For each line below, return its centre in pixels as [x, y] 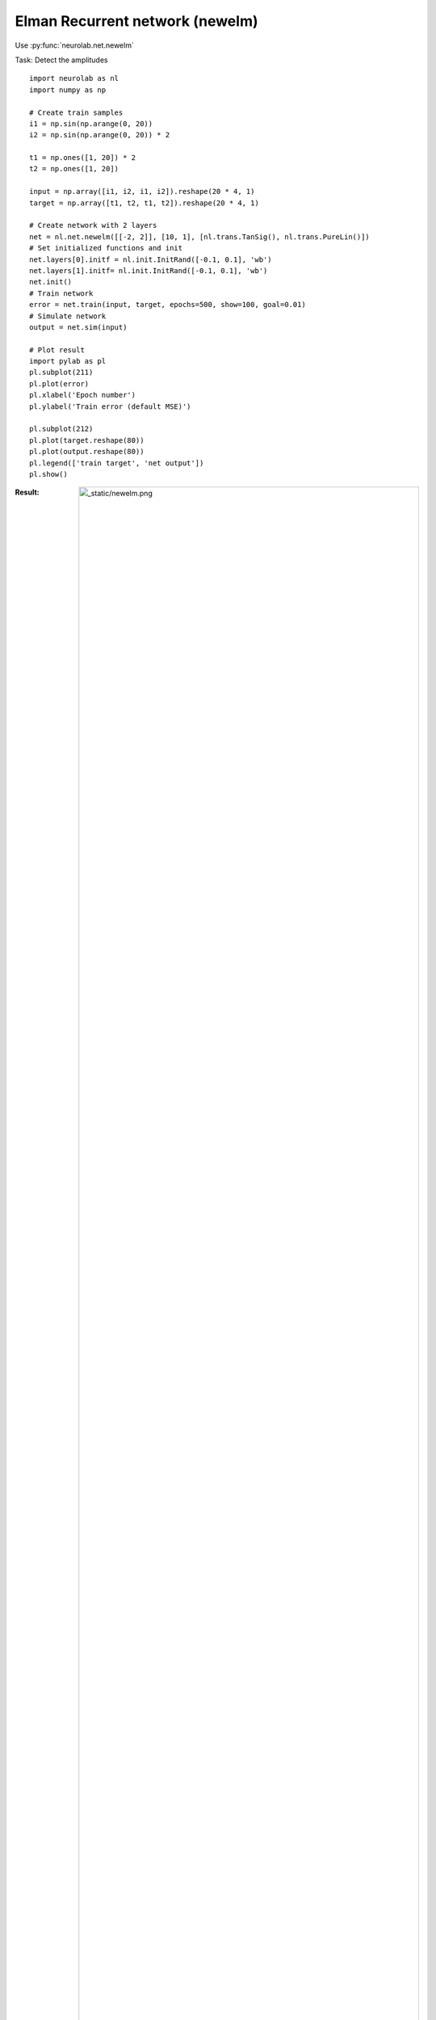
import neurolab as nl [74, 78]
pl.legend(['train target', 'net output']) [117, 463]
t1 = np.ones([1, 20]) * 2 [83, 158]
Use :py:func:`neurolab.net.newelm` [75, 45]
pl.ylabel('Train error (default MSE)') [110, 406]
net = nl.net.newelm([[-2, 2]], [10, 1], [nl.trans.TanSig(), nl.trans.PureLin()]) [200, 237]
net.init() [51, 282]
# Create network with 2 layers [93, 225]
